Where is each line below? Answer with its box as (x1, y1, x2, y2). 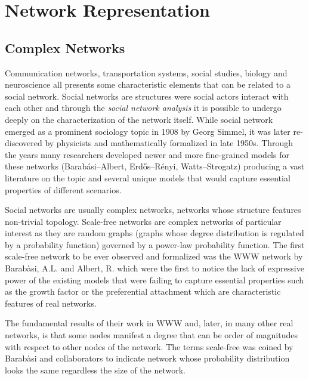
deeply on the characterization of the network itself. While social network (5, 113, 273, 125)
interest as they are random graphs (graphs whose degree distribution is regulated (5, 227, 304, 239)
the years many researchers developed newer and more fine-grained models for (5, 148, 289, 160)
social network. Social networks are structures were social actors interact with (5, 89, 289, 102)
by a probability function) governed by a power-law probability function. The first (5, 238, 305, 251)
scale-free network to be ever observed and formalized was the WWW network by (5, 250, 303, 262)
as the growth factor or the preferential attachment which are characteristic (5, 285, 281, 298)
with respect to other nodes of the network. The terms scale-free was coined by (5, 340, 293, 353)
